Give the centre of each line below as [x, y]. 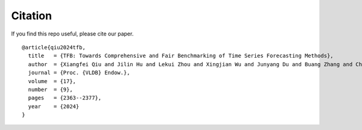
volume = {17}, [52, 81]
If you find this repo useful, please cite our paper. [72, 34]
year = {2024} [54, 106]
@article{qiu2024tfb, [54, 47]
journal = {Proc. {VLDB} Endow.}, [79, 73]
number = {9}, [50, 89]
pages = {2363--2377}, [65, 98]
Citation [32, 16]
